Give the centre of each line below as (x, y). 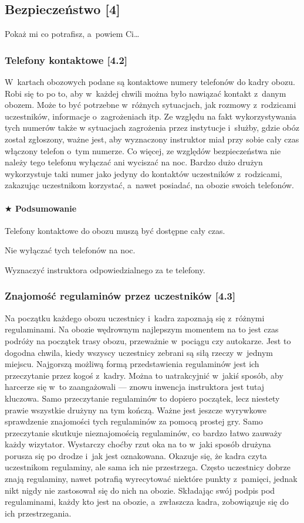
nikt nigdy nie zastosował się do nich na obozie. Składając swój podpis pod (140, 490)
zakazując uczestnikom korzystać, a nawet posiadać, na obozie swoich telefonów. (150, 185)
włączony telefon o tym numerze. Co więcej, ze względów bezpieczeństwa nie (143, 150)
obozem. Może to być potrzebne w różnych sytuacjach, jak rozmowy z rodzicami (151, 105)
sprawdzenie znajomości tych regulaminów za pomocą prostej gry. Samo (134, 421)
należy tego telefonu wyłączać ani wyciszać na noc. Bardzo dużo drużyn (134, 162)
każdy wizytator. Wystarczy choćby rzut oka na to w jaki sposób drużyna (138, 444)
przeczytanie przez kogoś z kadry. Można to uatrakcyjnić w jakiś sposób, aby (144, 375)
